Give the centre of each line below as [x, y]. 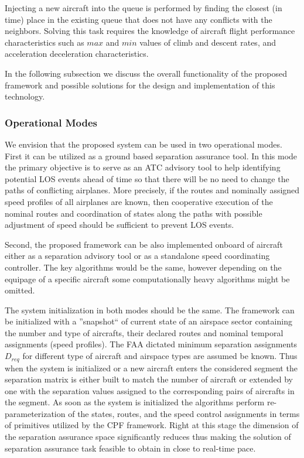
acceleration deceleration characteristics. [77, 54]
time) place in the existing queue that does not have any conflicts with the [139, 19]
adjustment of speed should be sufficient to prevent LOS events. [119, 225]
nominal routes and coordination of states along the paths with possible [134, 213]
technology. [25, 96]
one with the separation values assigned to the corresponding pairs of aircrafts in [150, 390]
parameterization [35, 413]
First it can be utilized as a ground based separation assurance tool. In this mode [151, 155]
